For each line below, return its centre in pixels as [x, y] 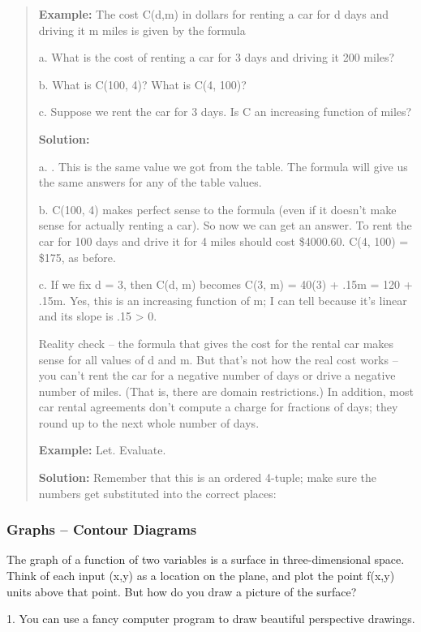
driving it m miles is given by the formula [142, 30]
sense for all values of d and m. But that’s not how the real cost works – [218, 359]
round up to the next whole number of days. [149, 422]
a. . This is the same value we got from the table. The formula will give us [223, 166]
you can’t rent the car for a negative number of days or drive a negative [217, 375]
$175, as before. [77, 257]
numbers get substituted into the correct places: [157, 493]
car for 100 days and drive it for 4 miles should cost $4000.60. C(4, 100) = [223, 241]
